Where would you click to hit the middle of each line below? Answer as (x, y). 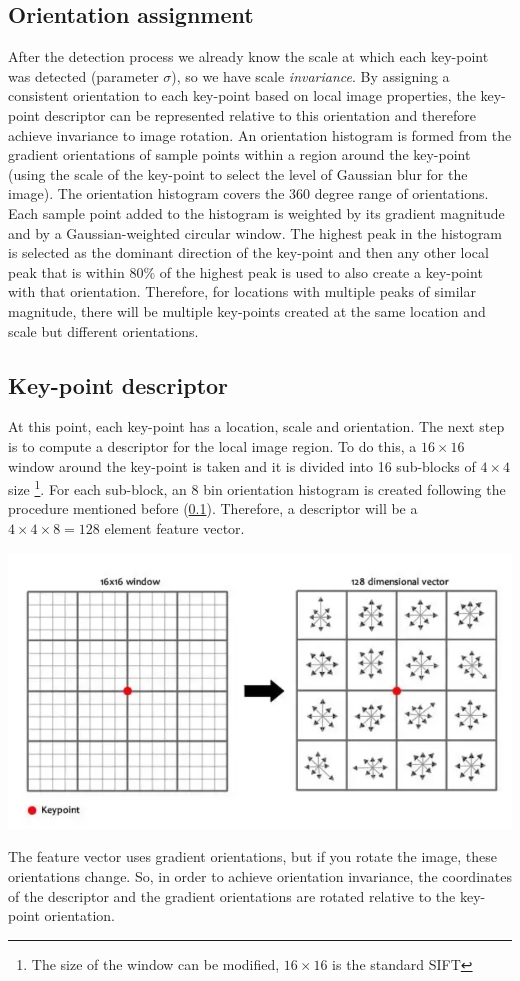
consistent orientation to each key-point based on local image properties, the (242, 95)
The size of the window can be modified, (155, 963)
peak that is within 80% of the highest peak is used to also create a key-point (245, 271)
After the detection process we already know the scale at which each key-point (248, 56)
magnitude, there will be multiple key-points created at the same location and (247, 310)
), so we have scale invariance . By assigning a (310, 75)
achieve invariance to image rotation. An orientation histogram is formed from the (260, 134)
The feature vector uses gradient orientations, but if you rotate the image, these (252, 856)
